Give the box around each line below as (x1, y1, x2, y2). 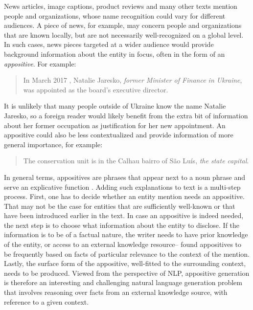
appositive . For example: (4, 58, 76, 68)
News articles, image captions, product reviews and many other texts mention (4, 1, 237, 11)
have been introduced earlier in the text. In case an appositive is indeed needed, (4, 210, 244, 221)
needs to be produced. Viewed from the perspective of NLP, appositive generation (4, 267, 250, 278)
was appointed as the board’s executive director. (23, 84, 168, 94)
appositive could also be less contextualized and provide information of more (4, 130, 233, 140)
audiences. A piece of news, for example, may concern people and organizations (4, 20, 242, 30)
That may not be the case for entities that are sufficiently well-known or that (4, 200, 235, 211)
